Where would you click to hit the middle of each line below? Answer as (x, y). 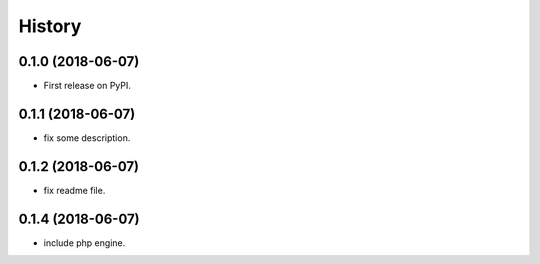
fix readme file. (74, 190)
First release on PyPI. (87, 86)
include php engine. (84, 242)
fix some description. (87, 137)
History (50, 26)
